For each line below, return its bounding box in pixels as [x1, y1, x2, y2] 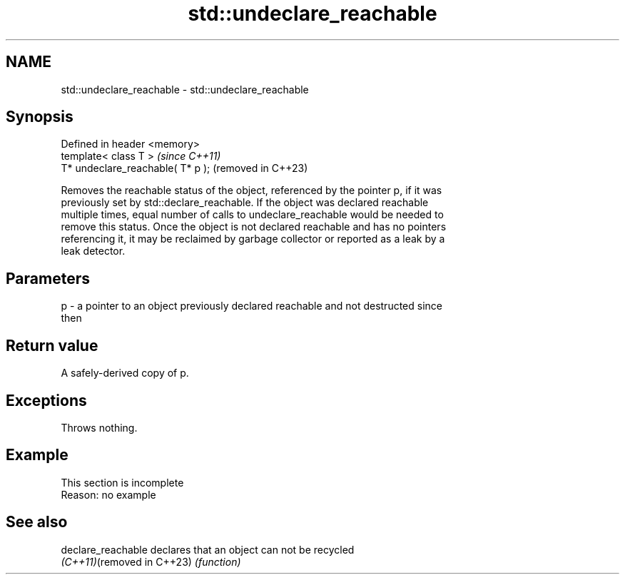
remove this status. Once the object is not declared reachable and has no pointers [61, 220, 447, 233]
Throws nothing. [61, 421, 138, 434]
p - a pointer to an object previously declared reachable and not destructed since [61, 300, 442, 312]
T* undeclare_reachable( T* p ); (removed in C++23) [61, 162, 308, 175]
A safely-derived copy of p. [61, 367, 189, 380]
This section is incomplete [61, 476, 184, 489]
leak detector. [61, 245, 126, 258]
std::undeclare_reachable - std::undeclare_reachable [61, 83, 309, 96]
